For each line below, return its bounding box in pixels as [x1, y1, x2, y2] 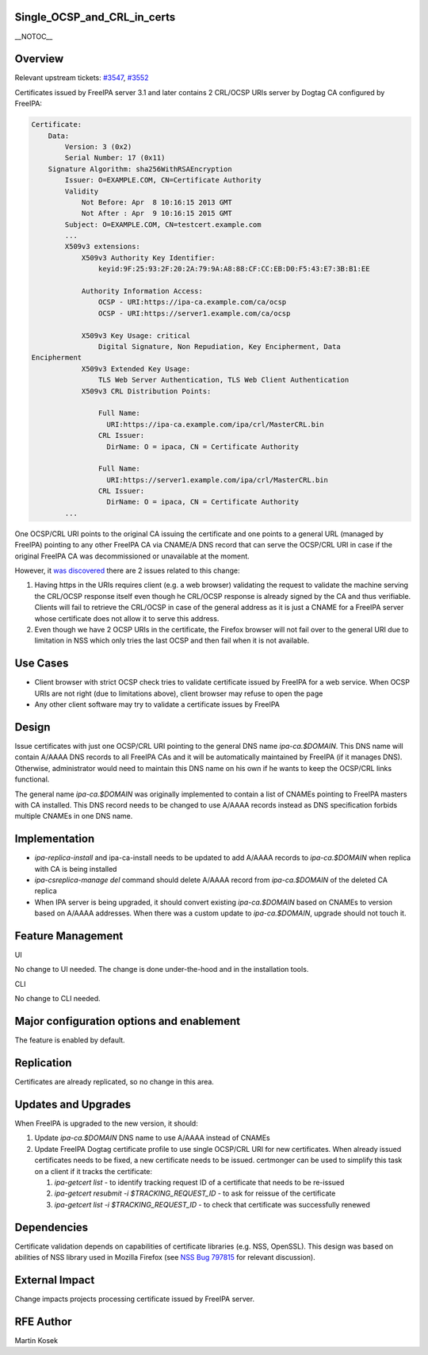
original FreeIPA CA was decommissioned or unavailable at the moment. [14, 551, 250, 561]
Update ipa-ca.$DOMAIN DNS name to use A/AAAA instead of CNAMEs [34, 1133, 270, 1142]
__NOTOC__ [14, 32, 53, 41]
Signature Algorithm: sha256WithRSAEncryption [48, 164, 233, 174]
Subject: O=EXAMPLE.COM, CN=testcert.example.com [64, 220, 262, 229]
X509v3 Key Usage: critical [81, 331, 190, 340]
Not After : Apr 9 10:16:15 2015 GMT [81, 209, 233, 218]
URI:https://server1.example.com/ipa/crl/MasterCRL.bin [106, 475, 329, 484]
